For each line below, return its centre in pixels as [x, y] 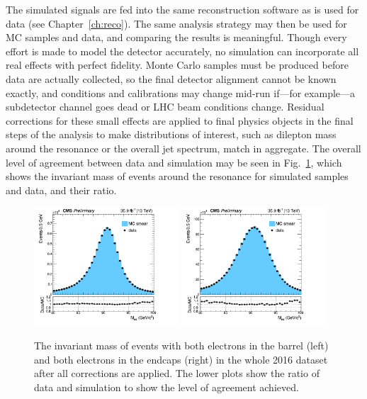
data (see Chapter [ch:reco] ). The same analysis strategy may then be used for [176, 23]
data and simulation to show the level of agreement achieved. [166, 387]
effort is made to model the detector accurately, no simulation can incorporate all [182, 51]
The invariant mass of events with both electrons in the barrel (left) [181, 345]
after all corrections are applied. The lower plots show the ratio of [177, 373]
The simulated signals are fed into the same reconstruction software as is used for [182, 9]
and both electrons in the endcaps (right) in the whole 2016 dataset [181, 359]
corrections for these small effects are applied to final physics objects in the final [180, 120]
